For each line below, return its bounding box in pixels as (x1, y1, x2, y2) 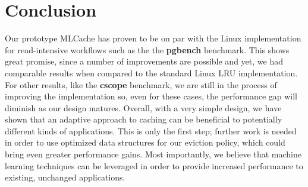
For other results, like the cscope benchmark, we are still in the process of (5, 78, 277, 91)
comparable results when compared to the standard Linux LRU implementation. (5, 66, 298, 79)
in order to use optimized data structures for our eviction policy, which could (5, 136, 285, 149)
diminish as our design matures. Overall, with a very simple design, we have (5, 101, 282, 114)
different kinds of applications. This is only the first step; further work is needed (5, 124, 297, 137)
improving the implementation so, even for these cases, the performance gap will (5, 90, 297, 102)
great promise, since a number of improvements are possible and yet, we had (5, 55, 283, 67)
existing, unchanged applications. (5, 171, 125, 183)
